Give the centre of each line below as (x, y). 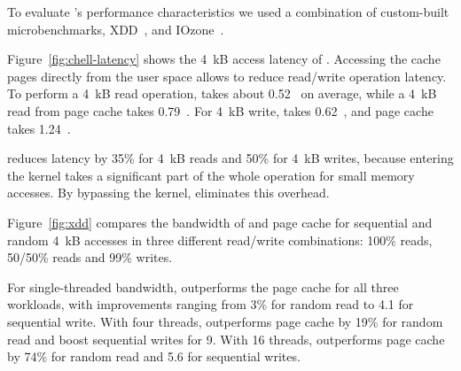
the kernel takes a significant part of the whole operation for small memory (211, 175)
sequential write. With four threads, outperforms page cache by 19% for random (225, 321)
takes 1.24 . (39, 128)
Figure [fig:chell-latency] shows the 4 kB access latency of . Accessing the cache (224, 59)
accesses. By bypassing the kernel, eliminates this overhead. (168, 193)
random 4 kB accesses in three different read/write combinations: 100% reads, (220, 240)
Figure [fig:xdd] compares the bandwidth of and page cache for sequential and (220, 222)
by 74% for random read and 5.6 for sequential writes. (154, 356)
